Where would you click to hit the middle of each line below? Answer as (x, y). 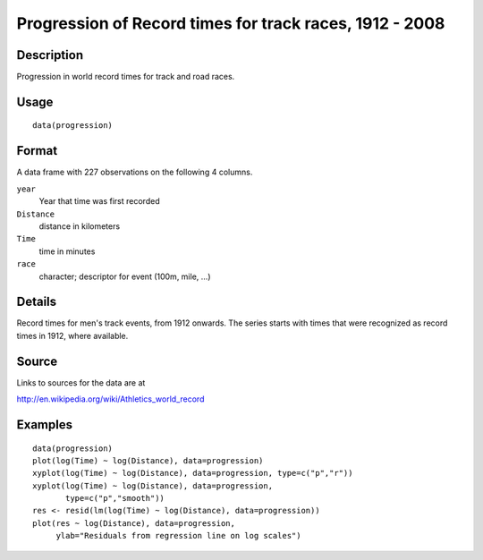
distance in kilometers (80, 226)
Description (50, 55)
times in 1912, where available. (72, 335)
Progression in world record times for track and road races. (126, 77)
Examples (45, 424)
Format (37, 151)
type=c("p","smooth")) (115, 498)
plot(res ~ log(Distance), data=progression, (134, 523)
